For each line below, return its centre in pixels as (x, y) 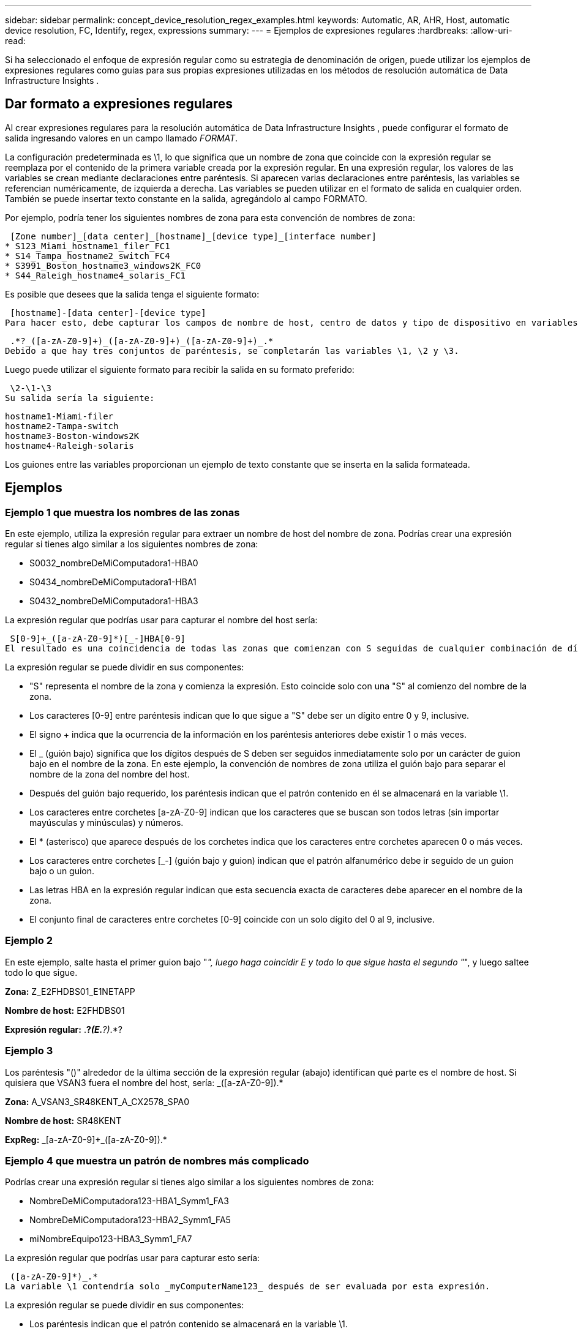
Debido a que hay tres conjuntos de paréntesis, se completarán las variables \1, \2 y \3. (232, 350)
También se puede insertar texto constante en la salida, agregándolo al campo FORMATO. (186, 198)
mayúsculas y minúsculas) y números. (107, 823)
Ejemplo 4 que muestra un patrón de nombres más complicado (157, 1160)
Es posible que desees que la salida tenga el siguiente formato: (132, 294)
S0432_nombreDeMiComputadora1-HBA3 (114, 601)
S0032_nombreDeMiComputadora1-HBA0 (114, 563)
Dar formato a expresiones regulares (119, 104)
